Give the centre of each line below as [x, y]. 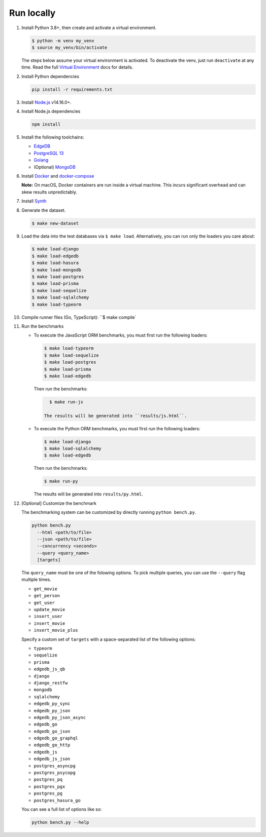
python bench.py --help [61, 822]
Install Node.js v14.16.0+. [46, 102]
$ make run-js [66, 402]
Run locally [32, 13]
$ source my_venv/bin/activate [70, 47]
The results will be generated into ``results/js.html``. [116, 416]
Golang [41, 160]
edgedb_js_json [52, 759]
